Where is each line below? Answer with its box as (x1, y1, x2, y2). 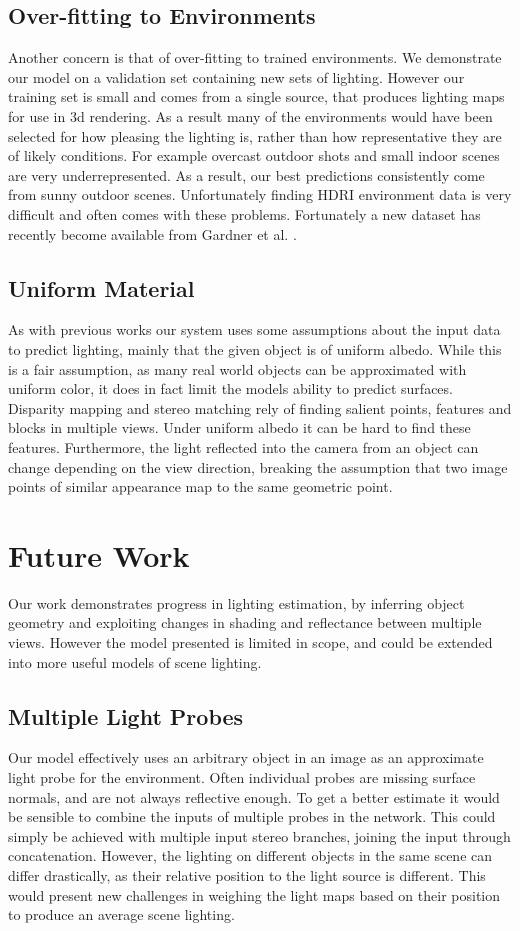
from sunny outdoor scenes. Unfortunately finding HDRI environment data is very (8, 184, 512, 205)
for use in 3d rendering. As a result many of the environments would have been (8, 105, 493, 126)
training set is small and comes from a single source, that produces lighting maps (8, 86, 505, 107)
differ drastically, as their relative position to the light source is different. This (8, 864, 486, 885)
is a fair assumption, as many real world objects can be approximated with (8, 358, 467, 379)
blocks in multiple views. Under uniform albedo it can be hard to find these (8, 417, 471, 438)
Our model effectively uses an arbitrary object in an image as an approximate (8, 747, 484, 768)
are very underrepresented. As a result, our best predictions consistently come (8, 164, 485, 185)
